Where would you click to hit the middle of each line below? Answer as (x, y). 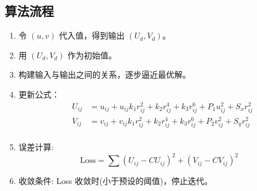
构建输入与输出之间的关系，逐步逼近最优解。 (104, 74)
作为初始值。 (92, 55)
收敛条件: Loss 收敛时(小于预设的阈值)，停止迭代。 (115, 181)
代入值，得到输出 (92, 35)
